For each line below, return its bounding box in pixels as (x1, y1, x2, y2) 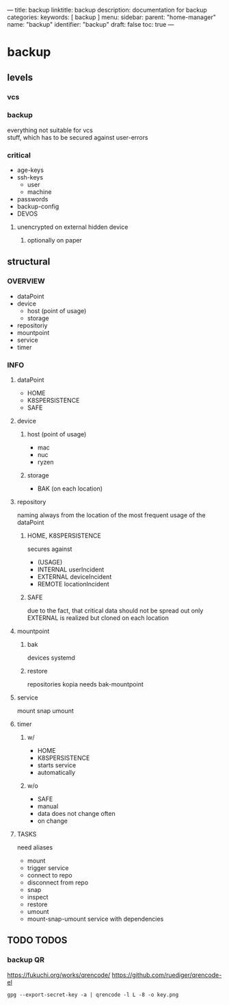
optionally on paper (27, 236, 82, 245)
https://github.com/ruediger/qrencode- (111, 971, 222, 979)
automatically (37, 769, 76, 777)
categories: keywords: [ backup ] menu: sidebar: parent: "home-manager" (7, 13, 217, 21)
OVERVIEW (7, 277, 46, 286)
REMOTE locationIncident (37, 580, 109, 588)
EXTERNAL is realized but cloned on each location (27, 614, 169, 622)
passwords (16, 195, 49, 203)
